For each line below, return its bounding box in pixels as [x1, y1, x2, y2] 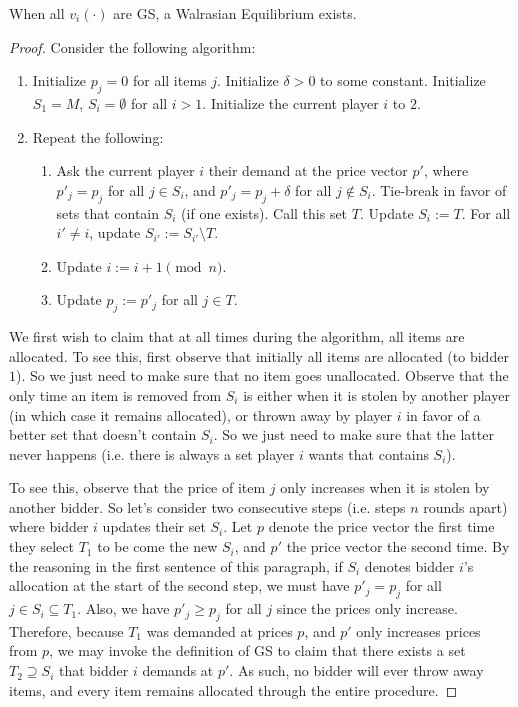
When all [9, 3, 65, 23]
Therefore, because [9, 620, 124, 641]
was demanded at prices [146, 620, 293, 641]
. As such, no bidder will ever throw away [229, 660, 484, 681]
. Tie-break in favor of [371, 179, 507, 200]
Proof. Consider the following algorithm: [9, 36, 256, 57]
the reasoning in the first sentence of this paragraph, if [9, 555, 343, 576]
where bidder [9, 516, 89, 537]
